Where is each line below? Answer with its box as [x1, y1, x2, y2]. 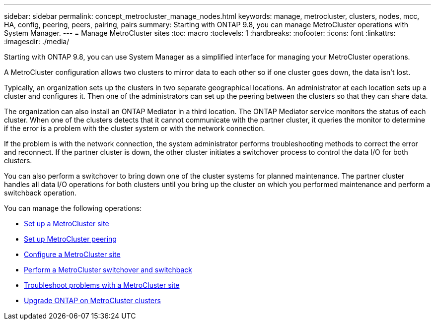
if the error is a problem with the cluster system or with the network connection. [4, 124, 265, 132]
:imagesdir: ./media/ [4, 37, 70, 46]
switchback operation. [4, 189, 77, 197]
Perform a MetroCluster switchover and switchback [24, 265, 192, 274]
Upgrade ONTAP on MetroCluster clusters [24, 296, 161, 305]
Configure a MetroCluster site [24, 250, 121, 259]
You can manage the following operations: [4, 204, 142, 212]
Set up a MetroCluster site [24, 219, 109, 228]
